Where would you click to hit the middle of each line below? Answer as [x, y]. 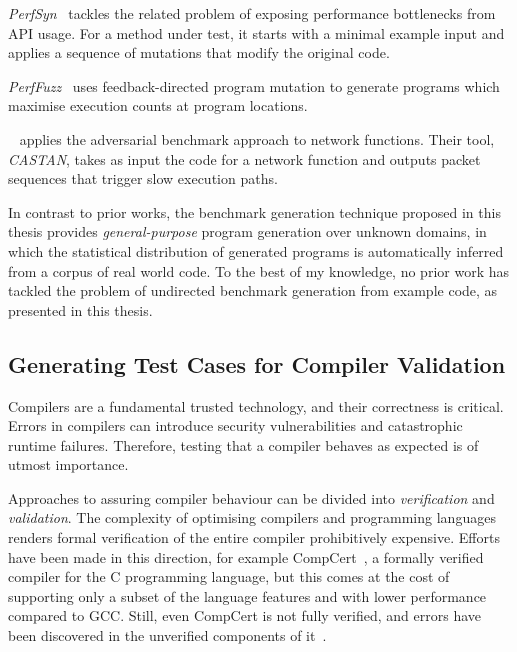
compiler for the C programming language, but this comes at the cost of [229, 576]
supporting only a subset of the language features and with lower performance [247, 595]
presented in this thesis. [80, 309]
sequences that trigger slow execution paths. [143, 178]
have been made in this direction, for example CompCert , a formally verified [246, 556]
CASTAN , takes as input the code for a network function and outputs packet [244, 158]
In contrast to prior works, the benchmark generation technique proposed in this [254, 211]
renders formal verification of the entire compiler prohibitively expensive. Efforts [254, 537]
